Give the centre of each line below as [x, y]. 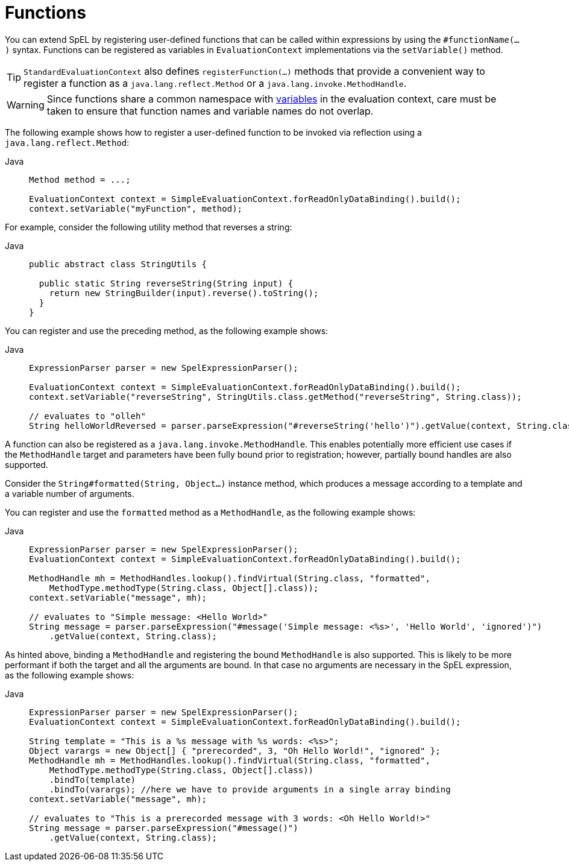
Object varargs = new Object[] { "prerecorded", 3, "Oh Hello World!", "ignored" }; [235, 751]
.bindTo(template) [93, 779]
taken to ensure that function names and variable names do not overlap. [210, 111]
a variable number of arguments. [70, 493]
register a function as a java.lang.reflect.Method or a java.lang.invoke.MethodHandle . [215, 83]
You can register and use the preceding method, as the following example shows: [167, 330]
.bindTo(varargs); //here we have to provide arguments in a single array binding [250, 789]
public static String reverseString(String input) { [166, 283]
